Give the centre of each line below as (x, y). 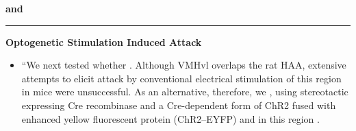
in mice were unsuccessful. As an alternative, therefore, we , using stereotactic (185, 92)
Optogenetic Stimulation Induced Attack (104, 41)
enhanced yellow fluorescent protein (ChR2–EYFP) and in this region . (170, 118)
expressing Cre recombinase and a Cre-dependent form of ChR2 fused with (179, 105)
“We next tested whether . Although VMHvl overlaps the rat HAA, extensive (184, 65)
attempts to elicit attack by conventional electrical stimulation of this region (181, 78)
